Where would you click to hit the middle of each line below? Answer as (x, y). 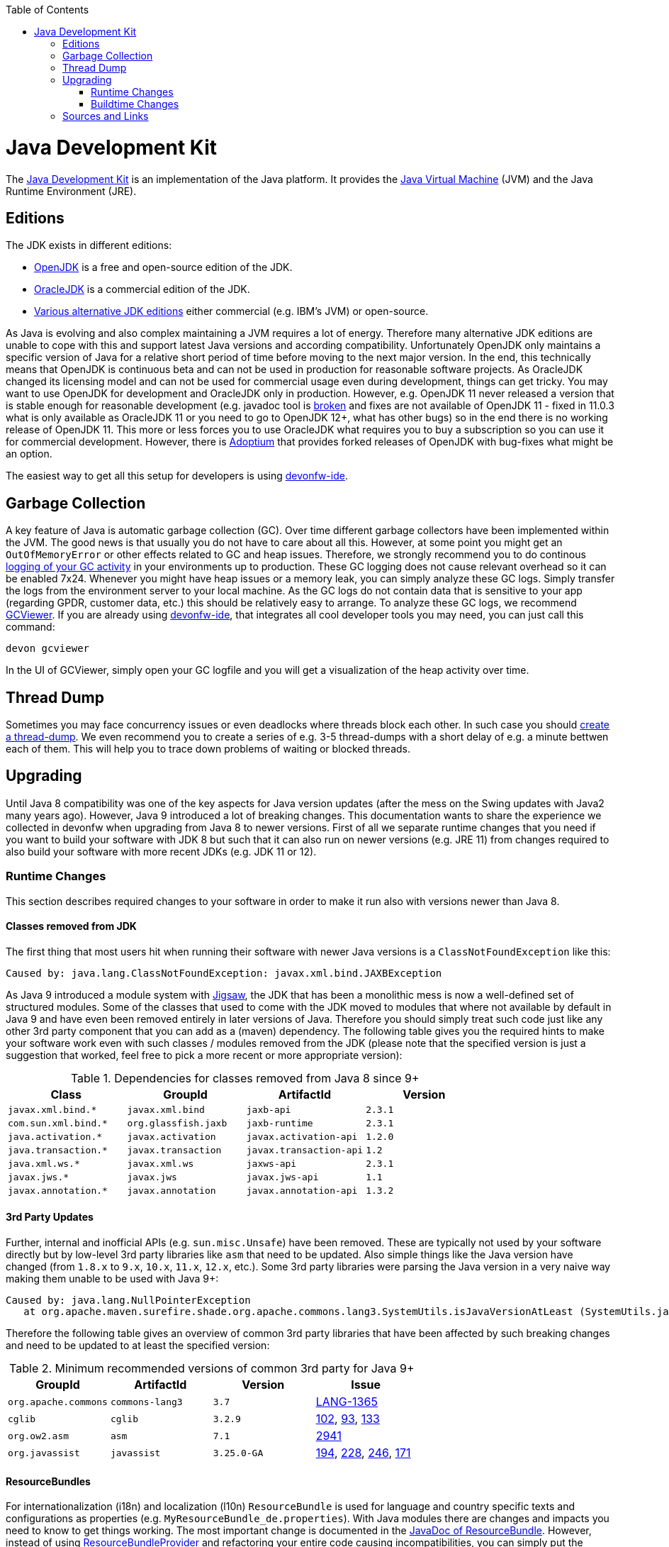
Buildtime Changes (135, 104)
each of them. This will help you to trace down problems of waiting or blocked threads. (208, 749)
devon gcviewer (48, 649)
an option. (29, 454)
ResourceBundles (48, 1481)
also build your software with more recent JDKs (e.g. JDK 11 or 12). (161, 851)
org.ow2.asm (39, 1436)
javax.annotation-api (302, 1190)
